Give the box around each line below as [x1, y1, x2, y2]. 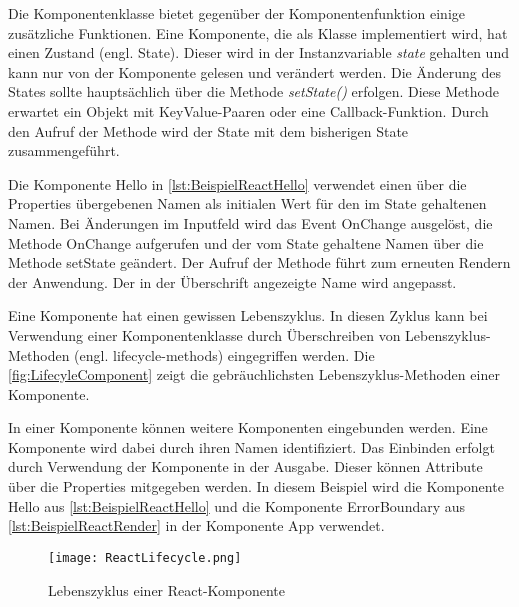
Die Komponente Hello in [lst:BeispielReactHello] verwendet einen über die [8, 173, 467, 194]
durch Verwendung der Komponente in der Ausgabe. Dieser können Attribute [8, 456, 483, 477]
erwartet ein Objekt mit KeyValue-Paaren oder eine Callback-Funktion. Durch [8, 100, 489, 121]
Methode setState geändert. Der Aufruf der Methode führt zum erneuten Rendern [8, 252, 511, 273]
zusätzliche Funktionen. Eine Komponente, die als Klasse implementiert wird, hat [8, 22, 508, 43]
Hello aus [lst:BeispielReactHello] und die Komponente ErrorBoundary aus [8, 495, 466, 516]
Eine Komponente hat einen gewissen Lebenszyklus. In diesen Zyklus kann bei [8, 305, 488, 326]
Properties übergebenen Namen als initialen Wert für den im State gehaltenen [8, 193, 487, 214]
